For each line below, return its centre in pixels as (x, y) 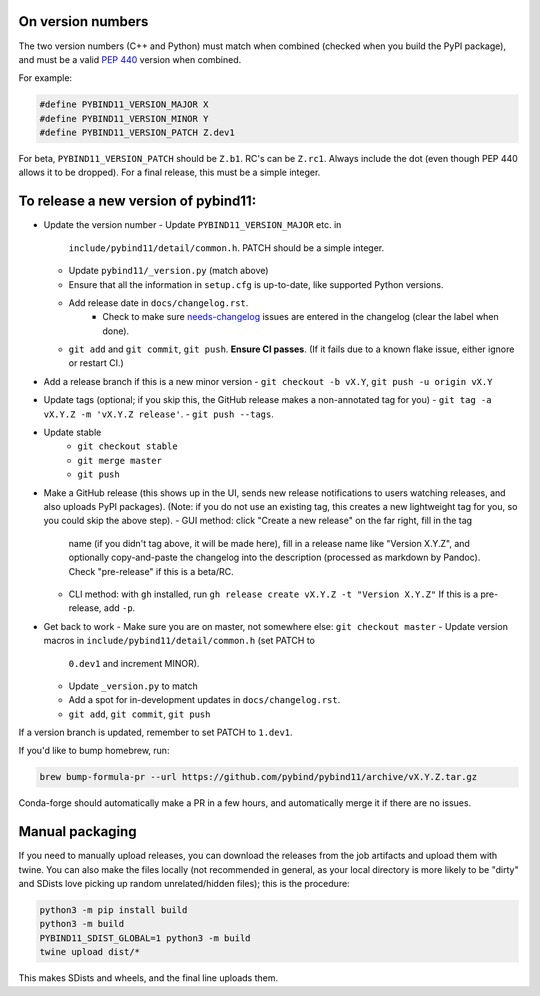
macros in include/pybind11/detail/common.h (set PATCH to (179, 641)
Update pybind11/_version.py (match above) (168, 271)
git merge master (119, 460)
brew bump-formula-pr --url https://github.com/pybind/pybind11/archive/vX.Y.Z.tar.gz (258, 777)
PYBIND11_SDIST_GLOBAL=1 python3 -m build (145, 938)
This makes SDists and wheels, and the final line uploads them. (148, 978)
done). (116, 331)
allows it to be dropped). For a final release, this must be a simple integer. (169, 172)
